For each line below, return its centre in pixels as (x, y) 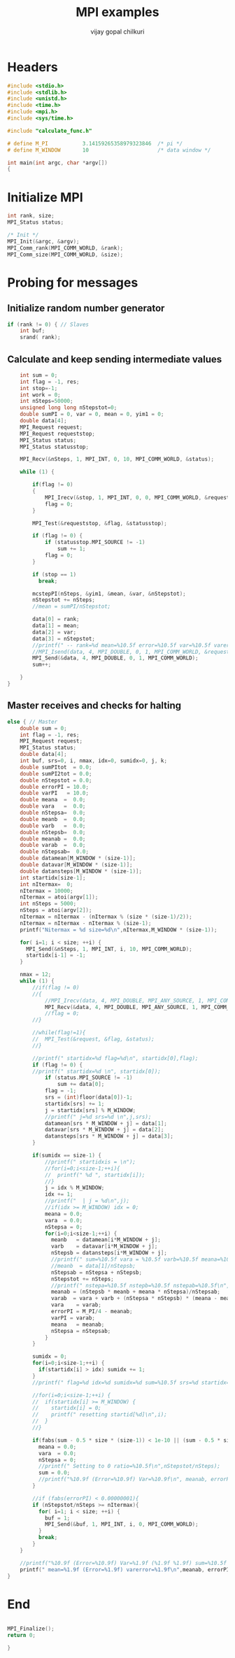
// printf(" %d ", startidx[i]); (95, 1175)
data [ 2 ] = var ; (55, 632)
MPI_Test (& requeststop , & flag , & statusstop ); (100, 523)
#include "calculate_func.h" (50, 131)
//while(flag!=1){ (59, 1033)
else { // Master (33, 722)
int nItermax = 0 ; (47, 884)
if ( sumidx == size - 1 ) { (67, 1155)
